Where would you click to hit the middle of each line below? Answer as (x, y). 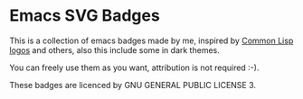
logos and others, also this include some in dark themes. (114, 49)
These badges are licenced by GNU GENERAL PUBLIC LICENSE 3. (133, 85)
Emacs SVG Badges (85, 16)
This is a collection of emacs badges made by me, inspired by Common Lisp (151, 40)
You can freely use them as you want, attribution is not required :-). (134, 67)
